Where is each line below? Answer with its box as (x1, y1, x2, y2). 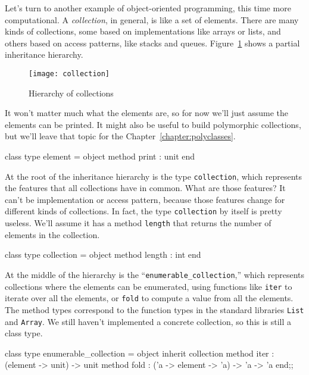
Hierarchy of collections (29, 86, 114, 99)
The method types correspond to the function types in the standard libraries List (5, 303, 304, 315)
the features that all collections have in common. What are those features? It (5, 182, 286, 194)
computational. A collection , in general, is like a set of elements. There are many (5, 13, 299, 26)
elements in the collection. (5, 228, 100, 240)
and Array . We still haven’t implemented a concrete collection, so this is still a (5, 315, 292, 327)
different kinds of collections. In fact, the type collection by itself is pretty (5, 205, 282, 217)
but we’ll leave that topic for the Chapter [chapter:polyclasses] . (5, 130, 236, 142)
